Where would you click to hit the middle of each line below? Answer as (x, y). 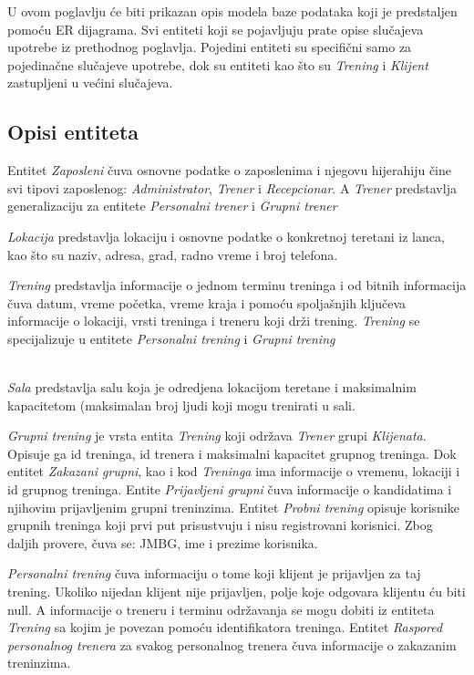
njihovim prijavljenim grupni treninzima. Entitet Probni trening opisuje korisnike (233, 507)
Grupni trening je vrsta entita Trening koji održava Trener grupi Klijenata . (217, 436)
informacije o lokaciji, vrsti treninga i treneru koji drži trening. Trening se (214, 321)
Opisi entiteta (73, 132)
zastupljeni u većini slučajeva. (90, 83)
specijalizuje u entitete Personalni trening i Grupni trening (171, 338)
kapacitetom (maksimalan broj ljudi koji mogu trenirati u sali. (181, 405)
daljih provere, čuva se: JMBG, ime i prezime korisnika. (163, 542)
